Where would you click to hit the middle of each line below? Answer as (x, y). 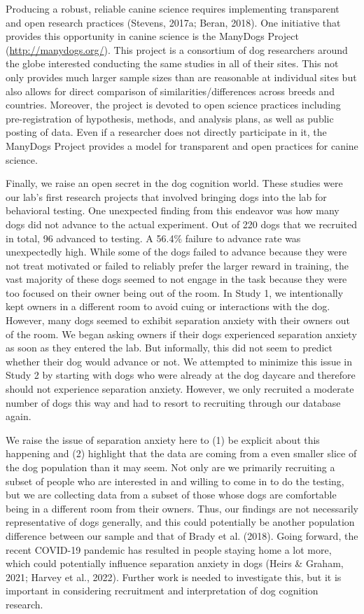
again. (19, 416)
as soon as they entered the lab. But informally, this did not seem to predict (169, 348)
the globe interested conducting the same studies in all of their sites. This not (172, 63)
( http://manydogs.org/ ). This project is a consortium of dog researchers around (177, 49)
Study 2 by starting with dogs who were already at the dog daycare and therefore (181, 375)
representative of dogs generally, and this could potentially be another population (180, 522)
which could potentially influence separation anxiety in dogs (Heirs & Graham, (175, 563)
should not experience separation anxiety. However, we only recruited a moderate (180, 389)
